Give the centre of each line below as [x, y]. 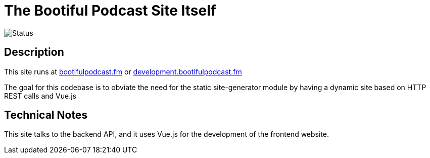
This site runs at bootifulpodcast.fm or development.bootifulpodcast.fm [123, 71]
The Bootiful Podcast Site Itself [110, 11]
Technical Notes [46, 115]
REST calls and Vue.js [40, 96]
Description [34, 52]
